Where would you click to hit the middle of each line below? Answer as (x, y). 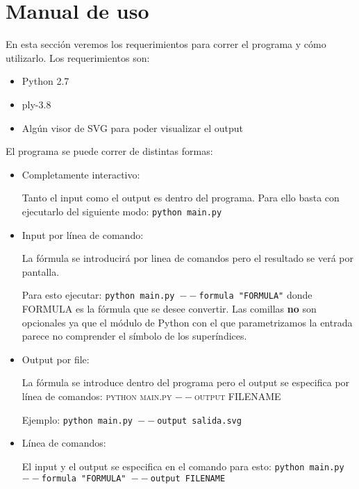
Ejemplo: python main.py (77, 419)
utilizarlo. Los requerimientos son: (78, 57)
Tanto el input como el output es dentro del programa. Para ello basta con (181, 198)
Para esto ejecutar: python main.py (98, 295)
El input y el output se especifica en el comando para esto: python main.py (183, 466)
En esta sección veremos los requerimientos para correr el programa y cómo (166, 44)
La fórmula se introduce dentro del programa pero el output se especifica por (186, 382)
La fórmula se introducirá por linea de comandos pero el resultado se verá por (187, 258)
